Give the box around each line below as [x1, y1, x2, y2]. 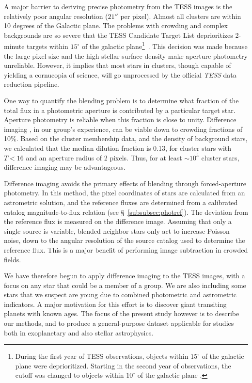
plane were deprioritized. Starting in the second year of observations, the [15, 360, 231, 370]
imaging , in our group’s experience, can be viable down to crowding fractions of [4, 124, 242, 134]
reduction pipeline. [4, 79, 60, 89]
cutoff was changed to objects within [15, 370, 124, 380]
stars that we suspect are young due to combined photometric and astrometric [4, 289, 237, 300]
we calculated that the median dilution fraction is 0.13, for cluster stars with [4, 143, 232, 153]
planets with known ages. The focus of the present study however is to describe [4, 308, 239, 319]
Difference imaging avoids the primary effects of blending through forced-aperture [4, 178, 246, 188]
